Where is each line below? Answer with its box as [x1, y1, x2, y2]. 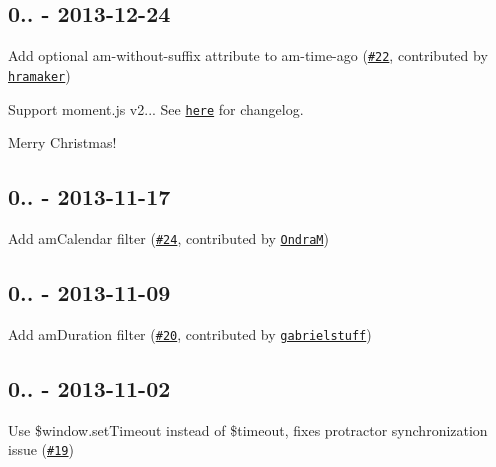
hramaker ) [8, 64, 71, 85]
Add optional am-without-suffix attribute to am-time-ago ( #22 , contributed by [8, 45, 488, 66]
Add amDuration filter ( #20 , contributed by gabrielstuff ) [8, 323, 372, 344]
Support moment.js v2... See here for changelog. [8, 98, 304, 119]
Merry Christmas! [8, 132, 117, 153]
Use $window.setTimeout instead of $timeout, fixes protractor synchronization [8, 419, 488, 440]
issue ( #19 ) [8, 439, 74, 460]
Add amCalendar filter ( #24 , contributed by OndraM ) [8, 227, 329, 248]
